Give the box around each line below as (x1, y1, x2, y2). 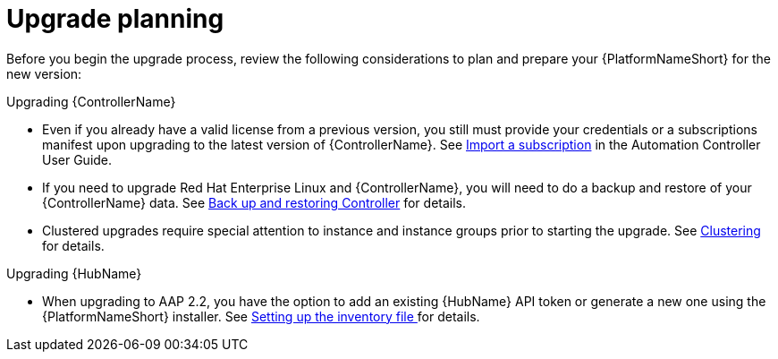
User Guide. (42, 151, 113, 167)
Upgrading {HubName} (6, 265, 142, 281)
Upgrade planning (6, 4, 224, 34)
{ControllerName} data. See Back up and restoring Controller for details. (42, 194, 467, 210)
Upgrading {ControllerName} (6, 93, 176, 109)
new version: (6, 65, 82, 81)
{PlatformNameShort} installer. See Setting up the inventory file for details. (42, 308, 480, 324)
